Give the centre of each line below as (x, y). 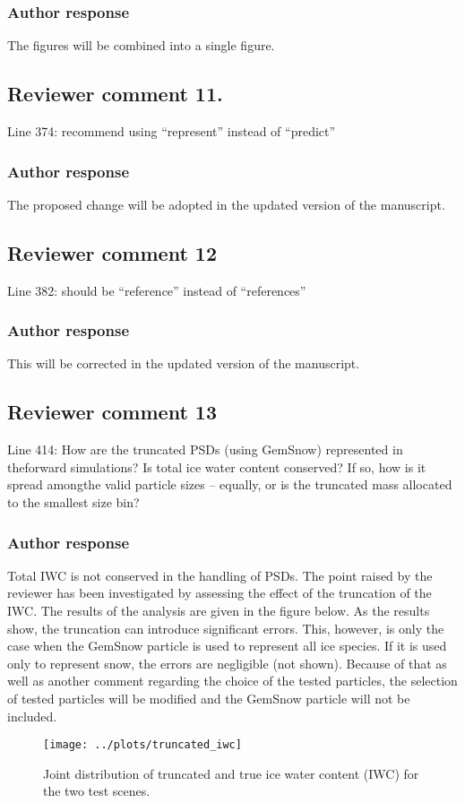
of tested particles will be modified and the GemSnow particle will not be (209, 698)
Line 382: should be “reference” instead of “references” (157, 290)
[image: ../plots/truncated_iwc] (142, 745)
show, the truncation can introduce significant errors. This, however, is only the (226, 628)
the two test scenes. (97, 791)
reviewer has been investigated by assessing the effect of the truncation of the (220, 593)
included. (32, 716)
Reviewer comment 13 (112, 412)
